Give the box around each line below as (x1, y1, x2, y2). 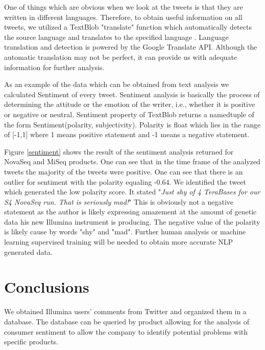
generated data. (4, 246, 53, 257)
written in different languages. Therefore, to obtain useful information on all (4, 11, 243, 22)
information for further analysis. (4, 61, 105, 72)
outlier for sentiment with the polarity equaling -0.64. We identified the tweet (4, 176, 246, 187)
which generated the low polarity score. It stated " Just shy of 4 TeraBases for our (4, 186, 260, 197)
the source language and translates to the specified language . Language (4, 31, 229, 42)
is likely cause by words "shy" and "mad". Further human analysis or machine (4, 226, 246, 237)
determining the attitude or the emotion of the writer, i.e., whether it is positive (4, 99, 255, 110)
